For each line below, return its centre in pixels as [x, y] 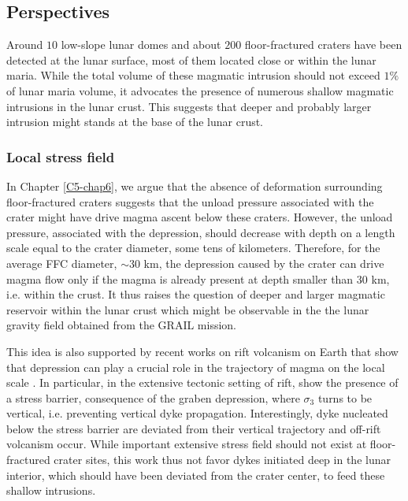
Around [25, 45]
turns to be [345, 397]
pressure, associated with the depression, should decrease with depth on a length [201, 232]
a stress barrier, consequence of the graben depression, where [153, 397]
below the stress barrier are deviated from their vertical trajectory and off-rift [194, 428]
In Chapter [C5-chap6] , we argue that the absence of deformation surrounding [195, 186]
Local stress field [61, 156]
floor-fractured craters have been [323, 45]
